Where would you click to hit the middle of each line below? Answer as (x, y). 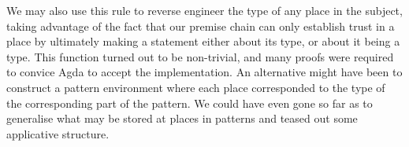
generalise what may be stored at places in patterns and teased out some (182, 118)
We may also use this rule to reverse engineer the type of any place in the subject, (204, 10)
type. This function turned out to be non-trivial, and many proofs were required (200, 56)
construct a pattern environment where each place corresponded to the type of (196, 87)
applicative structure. (58, 133)
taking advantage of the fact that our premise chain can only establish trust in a (201, 26)
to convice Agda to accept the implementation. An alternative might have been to (204, 72)
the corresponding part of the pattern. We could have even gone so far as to (190, 103)
